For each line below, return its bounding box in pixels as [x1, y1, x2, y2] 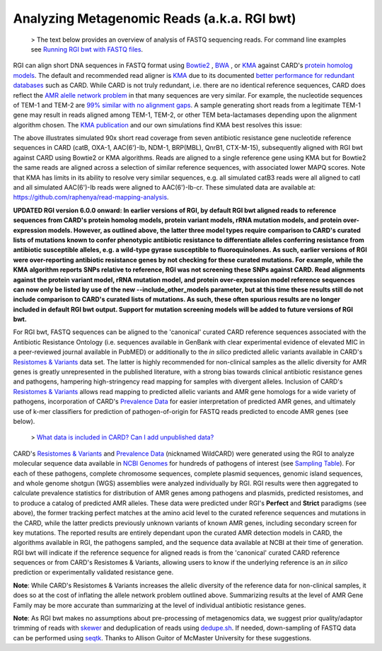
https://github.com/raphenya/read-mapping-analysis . [13, 193, 169, 202]
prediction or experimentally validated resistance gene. [13, 568, 174, 577]
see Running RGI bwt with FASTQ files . [30, 45, 144, 53]
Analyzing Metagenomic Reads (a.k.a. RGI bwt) [13, 11, 296, 26]
